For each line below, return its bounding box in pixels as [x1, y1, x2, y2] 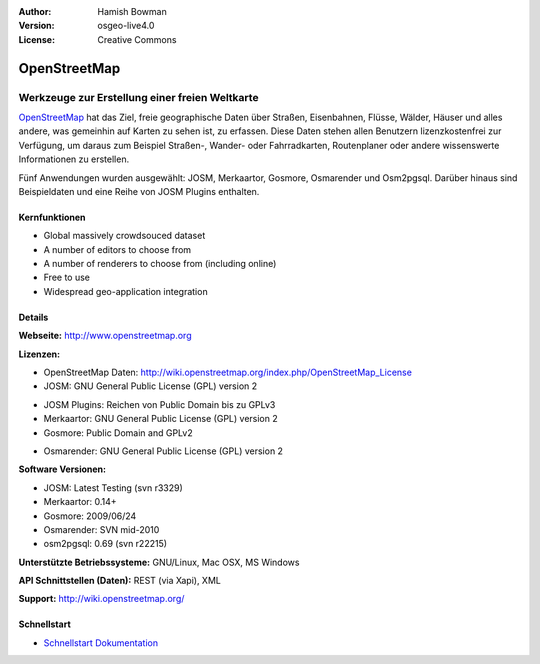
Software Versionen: [18, 463, 107, 475]
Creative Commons [97, 33, 177, 45]
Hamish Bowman [97, 6, 167, 17]
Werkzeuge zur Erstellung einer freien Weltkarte [18, 90, 259, 104]
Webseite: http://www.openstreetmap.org [18, 330, 192, 342]
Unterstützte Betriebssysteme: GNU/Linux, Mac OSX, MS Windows [18, 556, 300, 568]
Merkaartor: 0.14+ [43, 496, 117, 508]
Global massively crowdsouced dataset [43, 230, 206, 242]
